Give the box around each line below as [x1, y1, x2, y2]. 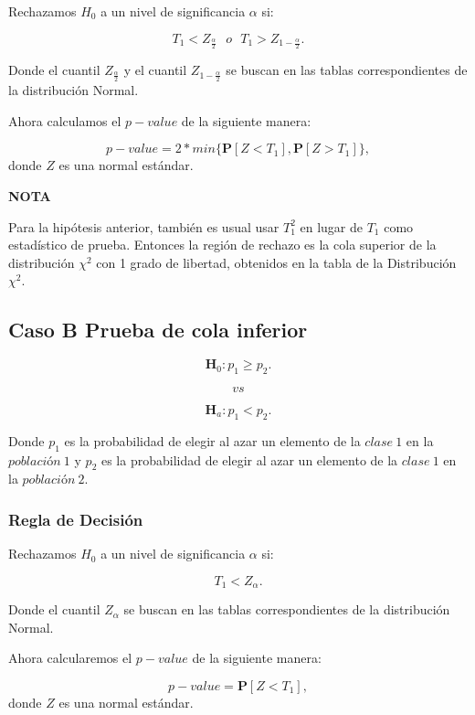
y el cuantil [123, 60, 187, 80]
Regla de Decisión [8, 507, 143, 530]
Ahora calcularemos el [8, 648, 132, 667]
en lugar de [300, 217, 363, 236]
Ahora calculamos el [8, 111, 121, 130]
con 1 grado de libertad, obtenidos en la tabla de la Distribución [96, 252, 457, 272]
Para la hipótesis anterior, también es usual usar [8, 217, 280, 236]
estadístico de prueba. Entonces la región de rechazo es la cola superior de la [8, 235, 437, 254]
